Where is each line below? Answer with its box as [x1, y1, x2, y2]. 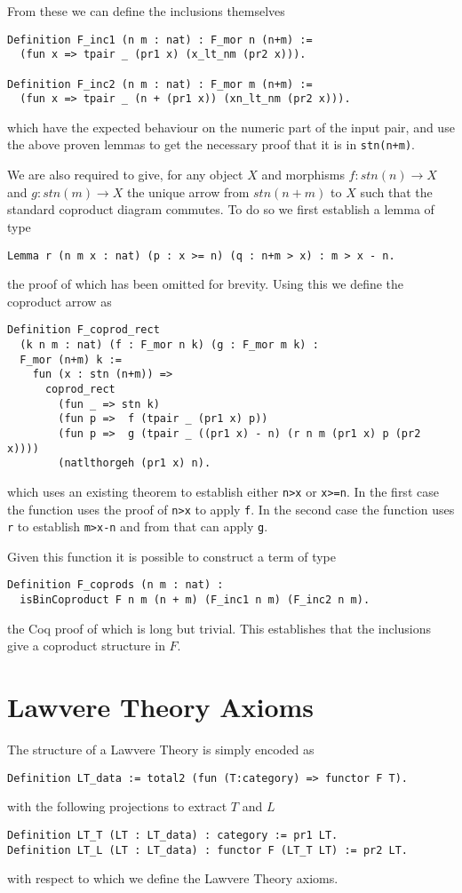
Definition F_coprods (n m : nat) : [7, 578, 224, 592]
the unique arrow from [126, 182, 250, 201]
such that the [360, 182, 433, 201]
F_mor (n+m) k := [20, 353, 122, 366]
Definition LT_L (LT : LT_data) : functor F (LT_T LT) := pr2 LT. [7, 843, 409, 857]
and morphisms [261, 165, 345, 184]
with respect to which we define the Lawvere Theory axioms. [7, 869, 339, 888]
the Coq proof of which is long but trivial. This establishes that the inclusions [7, 618, 432, 637]
